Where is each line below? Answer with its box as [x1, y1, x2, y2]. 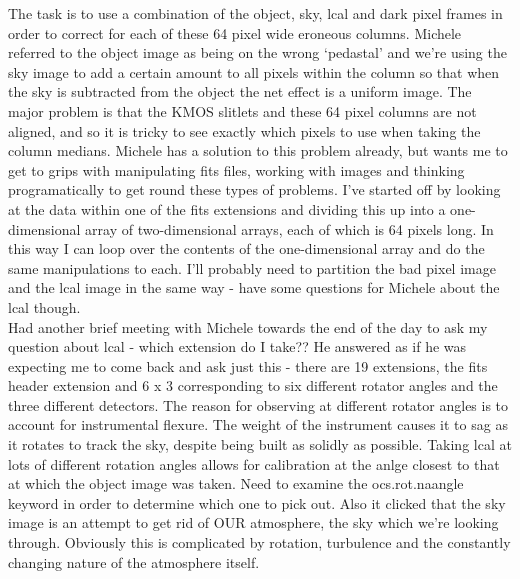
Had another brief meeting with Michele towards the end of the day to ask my [8, 316, 488, 337]
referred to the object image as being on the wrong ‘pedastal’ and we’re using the [8, 42, 507, 63]
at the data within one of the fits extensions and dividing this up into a [8, 198, 446, 219]
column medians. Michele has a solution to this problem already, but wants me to [8, 140, 508, 161]
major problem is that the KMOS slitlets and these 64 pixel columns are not [8, 100, 477, 121]
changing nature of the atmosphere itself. [8, 551, 260, 572]
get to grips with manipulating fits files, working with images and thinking [8, 159, 465, 180]
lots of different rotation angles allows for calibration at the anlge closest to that [8, 453, 500, 474]
